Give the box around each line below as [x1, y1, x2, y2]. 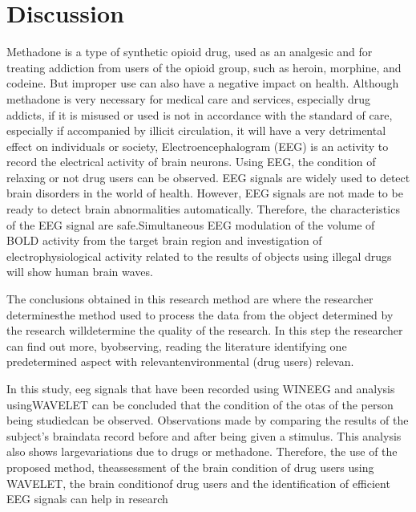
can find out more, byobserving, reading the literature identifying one [6, 337, 347, 354]
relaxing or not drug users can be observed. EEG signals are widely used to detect [6, 169, 410, 185]
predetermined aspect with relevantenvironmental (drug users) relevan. [6, 353, 354, 370]
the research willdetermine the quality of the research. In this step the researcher [6, 322, 403, 339]
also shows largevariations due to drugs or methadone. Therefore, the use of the [6, 443, 398, 460]
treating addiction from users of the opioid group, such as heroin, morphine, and [6, 59, 402, 75]
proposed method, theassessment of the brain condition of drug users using [6, 458, 374, 475]
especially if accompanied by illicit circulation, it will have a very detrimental [6, 122, 386, 139]
